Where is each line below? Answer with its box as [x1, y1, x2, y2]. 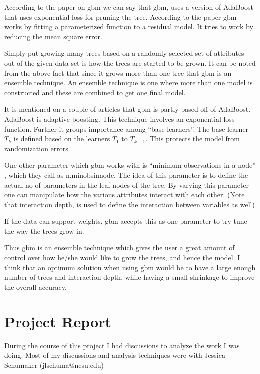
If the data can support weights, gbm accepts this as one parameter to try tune [4, 216, 247, 226]
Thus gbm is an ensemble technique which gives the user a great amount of [4, 242, 235, 253]
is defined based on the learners [13, 133, 110, 144]
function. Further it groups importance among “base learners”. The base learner [4, 123, 249, 134]
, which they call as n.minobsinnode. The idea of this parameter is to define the [4, 169, 248, 180]
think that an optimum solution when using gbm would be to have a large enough [4, 262, 256, 272]
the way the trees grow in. [4, 225, 84, 236]
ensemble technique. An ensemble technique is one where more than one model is [4, 77, 253, 88]
